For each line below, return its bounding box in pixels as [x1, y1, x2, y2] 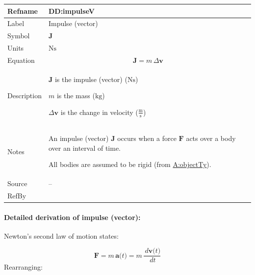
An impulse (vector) [48, 133, 109, 143]
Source [7, 178, 27, 189]
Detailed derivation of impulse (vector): [4, 212, 141, 222]
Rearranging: [4, 262, 43, 272]
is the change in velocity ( [60, 107, 138, 117]
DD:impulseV [48, 5, 95, 16]
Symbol [7, 30, 30, 41]
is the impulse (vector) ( [54, 74, 127, 84]
